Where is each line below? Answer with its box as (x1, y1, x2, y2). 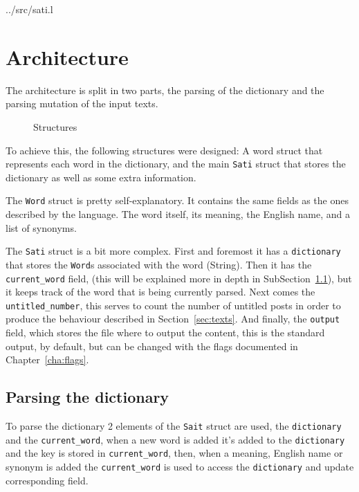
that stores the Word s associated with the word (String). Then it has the (6, 257, 312, 271)
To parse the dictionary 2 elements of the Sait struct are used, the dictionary (6, 419, 342, 433)
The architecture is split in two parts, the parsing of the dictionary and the (6, 82, 324, 97)
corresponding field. (6, 473, 89, 487)
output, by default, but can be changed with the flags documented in (6, 338, 298, 353)
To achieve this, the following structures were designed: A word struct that (6, 143, 323, 157)
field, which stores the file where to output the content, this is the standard (6, 325, 325, 340)
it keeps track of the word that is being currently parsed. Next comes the (6, 284, 315, 299)
